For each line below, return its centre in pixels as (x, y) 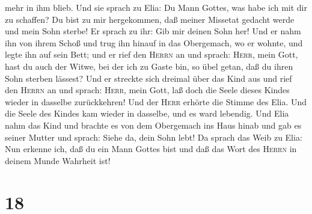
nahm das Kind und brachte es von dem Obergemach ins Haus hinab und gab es (153, 125)
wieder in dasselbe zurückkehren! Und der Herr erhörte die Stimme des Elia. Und (156, 101)
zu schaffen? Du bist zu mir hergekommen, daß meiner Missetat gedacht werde (150, 19)
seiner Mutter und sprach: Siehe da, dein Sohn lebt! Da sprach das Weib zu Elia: (154, 137)
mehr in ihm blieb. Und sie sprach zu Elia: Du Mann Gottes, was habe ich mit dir (156, 7)
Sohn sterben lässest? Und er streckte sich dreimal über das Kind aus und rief (148, 78)
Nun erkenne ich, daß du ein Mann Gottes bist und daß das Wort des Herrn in (151, 149)
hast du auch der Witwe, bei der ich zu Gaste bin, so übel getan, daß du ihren (149, 66)
